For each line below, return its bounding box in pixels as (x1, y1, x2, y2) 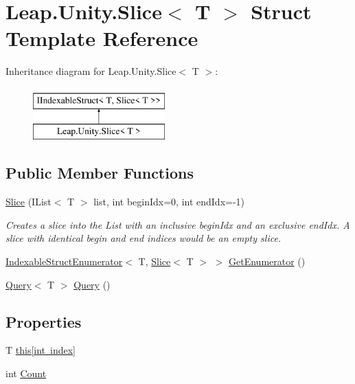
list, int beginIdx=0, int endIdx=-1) (93, 194, 245, 209)
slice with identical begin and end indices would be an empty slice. (5, 231, 282, 245)
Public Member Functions (5, 162, 194, 183)
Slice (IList (5, 194, 51, 209)
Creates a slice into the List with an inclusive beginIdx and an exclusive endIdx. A (5, 217, 350, 231)
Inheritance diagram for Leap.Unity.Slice (5, 64, 176, 78)
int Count (5, 366, 47, 381)
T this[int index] (5, 343, 76, 357)
